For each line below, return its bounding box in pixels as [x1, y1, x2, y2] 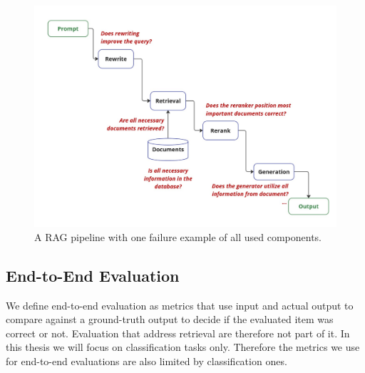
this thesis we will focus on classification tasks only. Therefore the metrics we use [6, 339, 360, 354]
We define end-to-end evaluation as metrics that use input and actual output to [6, 297, 354, 312]
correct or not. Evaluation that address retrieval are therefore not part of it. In [6, 325, 350, 340]
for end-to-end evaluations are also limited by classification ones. [6, 353, 287, 368]
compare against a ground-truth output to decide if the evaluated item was [6, 312, 334, 327]
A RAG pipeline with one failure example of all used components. [34, 229, 322, 244]
